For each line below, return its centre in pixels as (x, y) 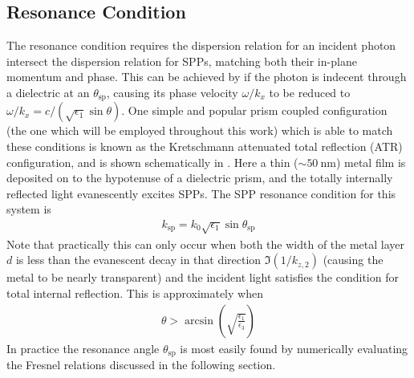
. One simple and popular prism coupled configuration (254, 110)
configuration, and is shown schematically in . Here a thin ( (152, 162)
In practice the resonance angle (83, 348)
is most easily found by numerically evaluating (294, 348)
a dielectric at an (48, 92)
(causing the (353, 260)
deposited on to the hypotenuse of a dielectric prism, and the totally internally (200, 178)
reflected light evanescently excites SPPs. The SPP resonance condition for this (201, 193)
